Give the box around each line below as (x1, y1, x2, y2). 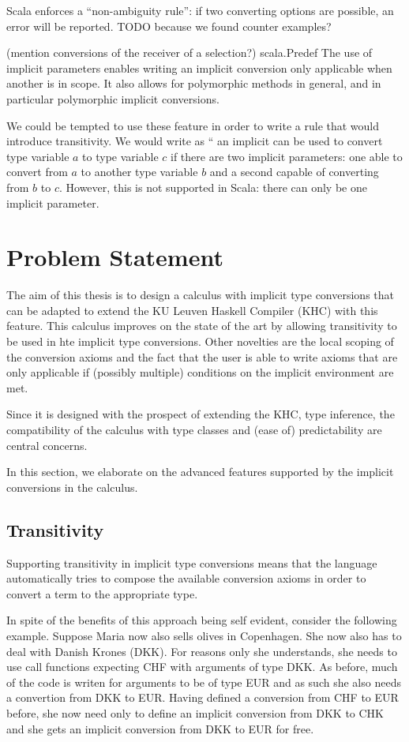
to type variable (82, 148, 159, 164)
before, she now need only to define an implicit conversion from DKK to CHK (6, 704, 385, 721)
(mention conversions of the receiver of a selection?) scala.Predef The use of (6, 44, 373, 61)
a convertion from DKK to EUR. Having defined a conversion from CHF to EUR (6, 689, 399, 706)
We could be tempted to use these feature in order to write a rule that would (6, 117, 380, 133)
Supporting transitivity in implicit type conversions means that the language (6, 554, 377, 571)
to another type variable (81, 163, 198, 180)
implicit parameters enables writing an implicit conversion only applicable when (6, 59, 392, 76)
